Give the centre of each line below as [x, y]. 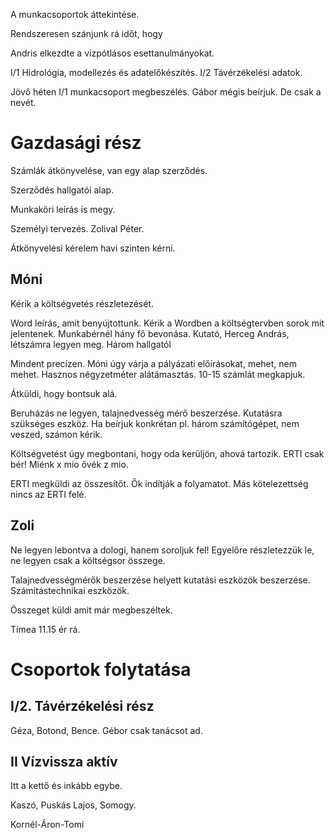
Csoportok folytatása [101, 669]
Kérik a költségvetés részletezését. [82, 303]
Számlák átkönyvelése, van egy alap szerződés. [109, 170]
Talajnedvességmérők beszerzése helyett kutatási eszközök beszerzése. [160, 580]
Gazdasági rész [76, 143]
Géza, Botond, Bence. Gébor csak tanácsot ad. [106, 730]
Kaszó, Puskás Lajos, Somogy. [73, 805]
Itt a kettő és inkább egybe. [66, 786]
